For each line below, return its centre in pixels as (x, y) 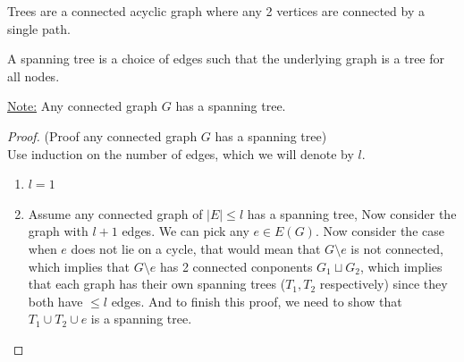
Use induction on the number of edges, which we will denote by (181, 153)
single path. (39, 28)
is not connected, (397, 248)
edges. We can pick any (186, 231)
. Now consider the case (380, 231)
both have (55, 301)
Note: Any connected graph (83, 106)
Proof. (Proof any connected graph (102, 135)
